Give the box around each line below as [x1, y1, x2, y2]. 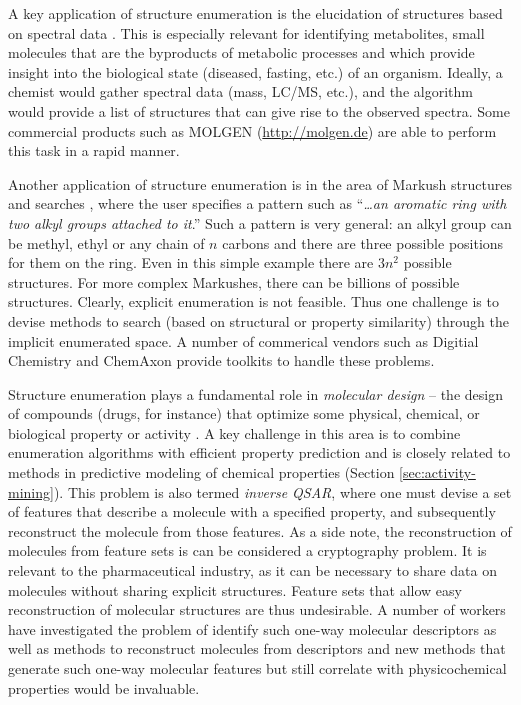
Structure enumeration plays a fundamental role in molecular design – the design [8, 383, 503, 404]
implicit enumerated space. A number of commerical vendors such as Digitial [8, 330, 479, 351]
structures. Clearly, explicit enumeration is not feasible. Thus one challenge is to [8, 291, 499, 312]
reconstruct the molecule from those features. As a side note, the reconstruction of [8, 520, 512, 541]
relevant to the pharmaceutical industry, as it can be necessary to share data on [8, 560, 498, 581]
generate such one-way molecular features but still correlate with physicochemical [8, 658, 507, 678]
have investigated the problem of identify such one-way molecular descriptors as [8, 618, 497, 639]
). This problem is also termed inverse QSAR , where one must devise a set [53, 481, 512, 502]
